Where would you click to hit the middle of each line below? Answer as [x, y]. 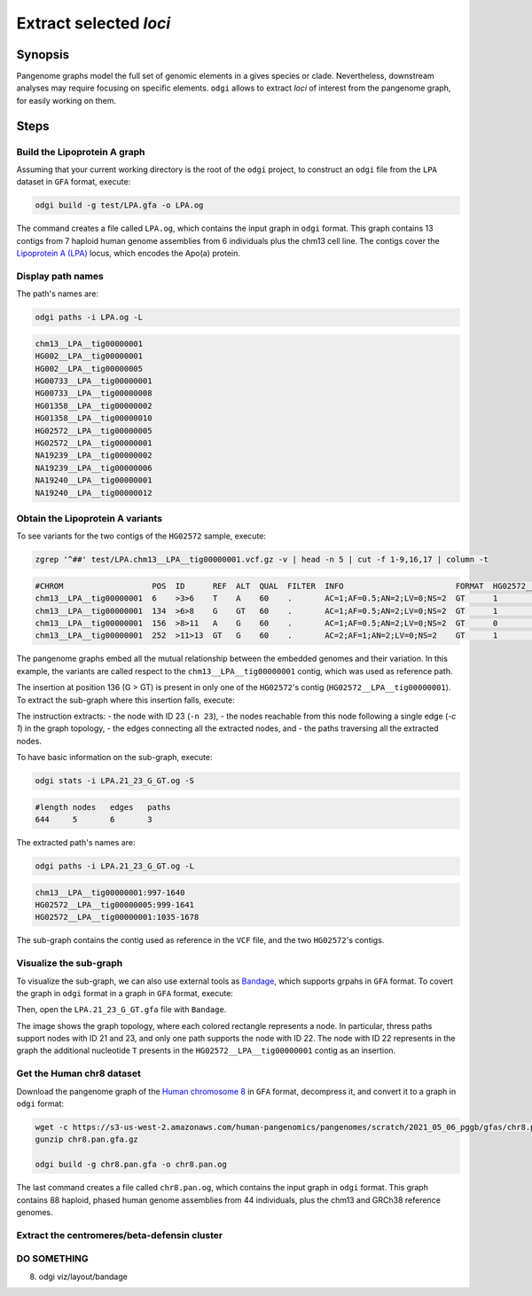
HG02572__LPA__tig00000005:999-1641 [115, 905]
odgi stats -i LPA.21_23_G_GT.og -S [115, 781]
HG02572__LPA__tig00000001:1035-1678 [117, 917]
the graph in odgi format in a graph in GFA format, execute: [125, 993]
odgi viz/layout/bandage [83, 1276]
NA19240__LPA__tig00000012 [94, 493]
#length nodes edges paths [103, 807]
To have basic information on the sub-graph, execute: [114, 758]
